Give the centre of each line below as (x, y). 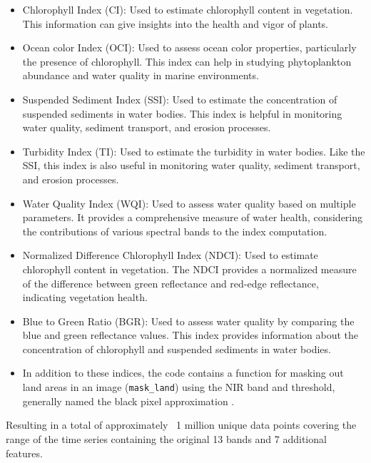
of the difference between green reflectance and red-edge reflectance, (171, 283)
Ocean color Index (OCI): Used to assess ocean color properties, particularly (189, 47)
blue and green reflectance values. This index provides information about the (190, 335)
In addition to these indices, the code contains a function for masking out (183, 373)
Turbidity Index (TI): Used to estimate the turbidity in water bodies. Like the (194, 151)
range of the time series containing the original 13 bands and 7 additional (166, 438)
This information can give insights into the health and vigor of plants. (175, 23)
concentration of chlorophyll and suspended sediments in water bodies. (177, 348)
